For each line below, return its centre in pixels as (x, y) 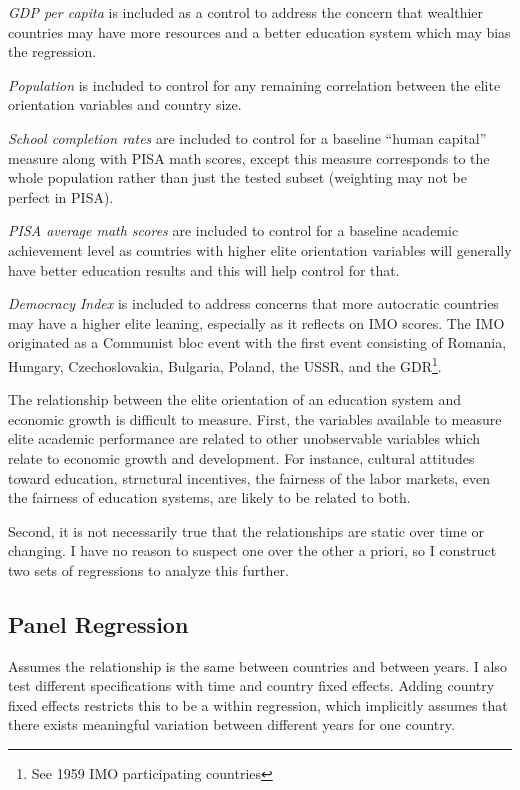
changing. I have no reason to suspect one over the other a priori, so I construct (252, 550)
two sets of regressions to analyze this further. (148, 569)
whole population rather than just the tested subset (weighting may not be (237, 177)
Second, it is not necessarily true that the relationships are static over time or (246, 530)
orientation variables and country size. (125, 104)
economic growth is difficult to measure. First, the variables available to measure (255, 418)
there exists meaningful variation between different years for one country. (231, 724)
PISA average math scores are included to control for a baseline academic (233, 230)
